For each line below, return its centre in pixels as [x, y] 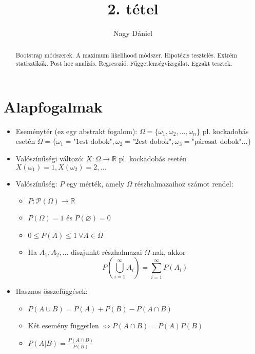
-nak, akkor [168, 251]
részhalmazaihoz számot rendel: [184, 183]
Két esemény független [63, 325]
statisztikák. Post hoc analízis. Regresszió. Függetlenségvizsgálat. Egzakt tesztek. [124, 63]
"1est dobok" [93, 142]
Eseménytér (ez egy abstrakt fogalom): [76, 131]
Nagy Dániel [133, 33]
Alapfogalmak [53, 106]
